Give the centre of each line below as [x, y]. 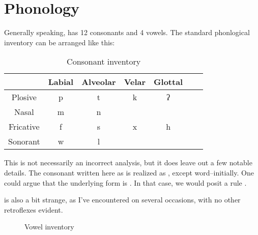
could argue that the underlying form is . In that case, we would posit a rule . [125, 182]
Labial [61, 82]
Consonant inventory [104, 62]
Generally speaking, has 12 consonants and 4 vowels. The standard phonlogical [127, 32]
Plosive [24, 97]
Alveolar [99, 82]
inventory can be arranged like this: [60, 42]
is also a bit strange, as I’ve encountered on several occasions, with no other [122, 200]
